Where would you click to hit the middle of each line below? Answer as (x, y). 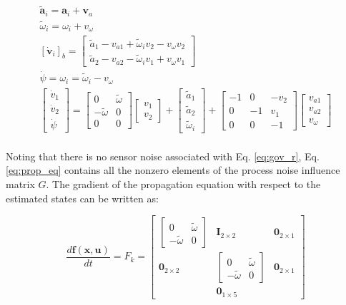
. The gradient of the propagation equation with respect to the (183, 183)
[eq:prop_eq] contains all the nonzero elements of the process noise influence (173, 170)
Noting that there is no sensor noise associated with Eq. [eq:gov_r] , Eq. (163, 156)
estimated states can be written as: (82, 198)
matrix (20, 183)
